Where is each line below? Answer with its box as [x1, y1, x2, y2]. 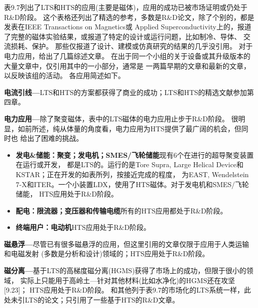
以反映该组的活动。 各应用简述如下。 [4, 70, 125, 81]
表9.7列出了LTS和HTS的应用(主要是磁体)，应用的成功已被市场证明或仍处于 [4, 2, 248, 12]
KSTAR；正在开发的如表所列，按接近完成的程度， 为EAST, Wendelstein [15, 169, 249, 179]
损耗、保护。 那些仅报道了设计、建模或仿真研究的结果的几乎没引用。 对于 [10, 41, 253, 51]
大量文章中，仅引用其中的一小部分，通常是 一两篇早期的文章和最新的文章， [4, 60, 251, 71]
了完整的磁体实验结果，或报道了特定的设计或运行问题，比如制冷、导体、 [4, 31, 241, 41]
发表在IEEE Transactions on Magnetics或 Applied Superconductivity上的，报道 [4, 21, 252, 32]
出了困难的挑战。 [27, 133, 83, 143]
